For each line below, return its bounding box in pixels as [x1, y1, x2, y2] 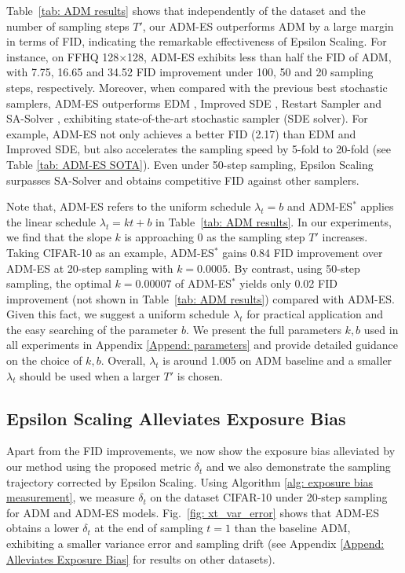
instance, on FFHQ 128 [6, 48, 119, 64]
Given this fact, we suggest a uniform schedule [6, 306, 230, 322]
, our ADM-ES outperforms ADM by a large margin [142, 17, 394, 34]
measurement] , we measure [6, 489, 135, 505]
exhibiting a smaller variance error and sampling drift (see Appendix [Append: [6, 535, 385, 552]
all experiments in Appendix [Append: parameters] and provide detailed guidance [6, 336, 398, 353]
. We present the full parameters [186, 321, 341, 337]
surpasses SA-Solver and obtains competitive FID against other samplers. [6, 171, 359, 188]
